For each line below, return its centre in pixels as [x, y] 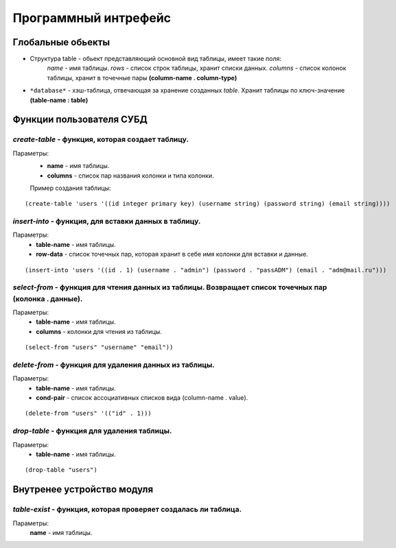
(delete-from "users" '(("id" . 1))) [89, 414]
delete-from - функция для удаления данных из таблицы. [114, 365]
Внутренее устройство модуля [83, 489]
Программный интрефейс [92, 18]
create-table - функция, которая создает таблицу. [101, 139]
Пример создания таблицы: [70, 188]
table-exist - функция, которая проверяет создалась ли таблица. [127, 510]
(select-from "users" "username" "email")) [99, 347]
